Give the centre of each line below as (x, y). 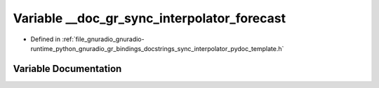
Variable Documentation (67, 69)
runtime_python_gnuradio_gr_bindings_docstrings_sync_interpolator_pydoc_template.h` (157, 48)
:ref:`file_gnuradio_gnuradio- (103, 39)
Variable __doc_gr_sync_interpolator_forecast (149, 18)
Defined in (46, 39)
